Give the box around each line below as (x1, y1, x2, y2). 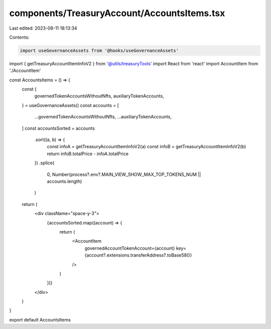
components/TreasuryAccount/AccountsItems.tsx (9, 8, 225, 19)
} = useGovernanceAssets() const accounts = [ (22, 102, 119, 108)
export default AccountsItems (9, 316, 71, 322)
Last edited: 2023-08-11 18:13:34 (9, 25, 77, 31)
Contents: (9, 34, 30, 40)
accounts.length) (47, 178, 82, 184)
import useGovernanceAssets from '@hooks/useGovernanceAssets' (20, 48, 179, 53)
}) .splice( (34, 160, 55, 166)
